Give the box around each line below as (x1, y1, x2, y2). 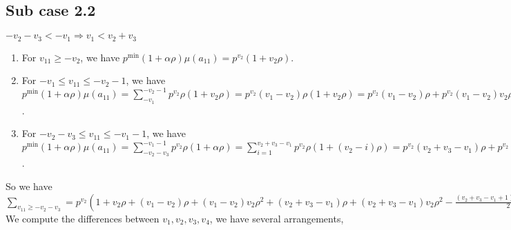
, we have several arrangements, (209, 211, 344, 225)
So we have (6, 179, 52, 194)
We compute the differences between (6, 211, 160, 225)
